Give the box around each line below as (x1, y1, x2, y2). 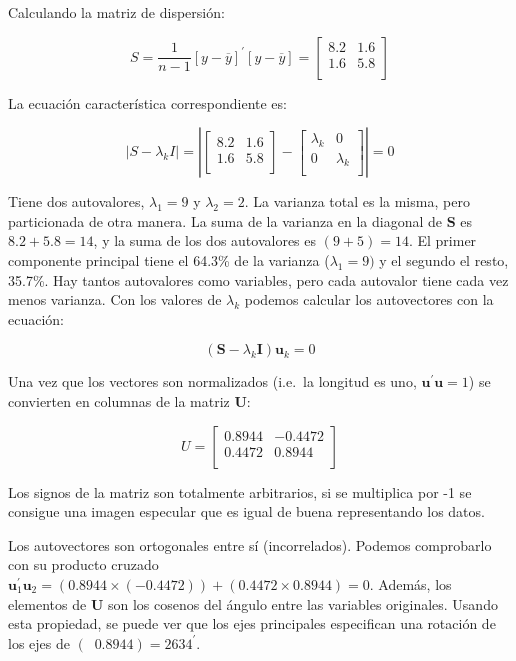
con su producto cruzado (8, 554, 159, 575)
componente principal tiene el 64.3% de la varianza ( (8, 249, 330, 270)
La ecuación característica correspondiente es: (8, 92, 287, 113)
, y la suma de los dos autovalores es (93, 230, 317, 251)
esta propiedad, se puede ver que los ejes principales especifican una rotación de (8, 613, 496, 634)
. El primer (408, 230, 477, 251)
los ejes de (8, 632, 70, 653)
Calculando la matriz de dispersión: (8, 2, 225, 22)
